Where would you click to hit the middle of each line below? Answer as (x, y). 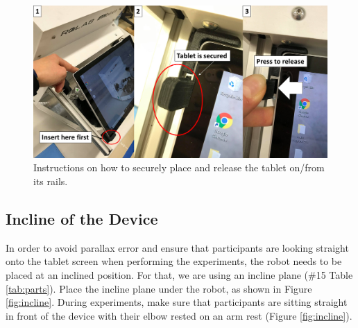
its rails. (51, 181)
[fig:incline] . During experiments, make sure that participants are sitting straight (177, 302)
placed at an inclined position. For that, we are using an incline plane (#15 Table (179, 275)
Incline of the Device (82, 219)
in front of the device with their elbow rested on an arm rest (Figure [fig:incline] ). (179, 315)
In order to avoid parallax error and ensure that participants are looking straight (177, 247)
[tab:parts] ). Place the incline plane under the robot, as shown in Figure (159, 288)
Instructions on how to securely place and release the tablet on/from (179, 167)
